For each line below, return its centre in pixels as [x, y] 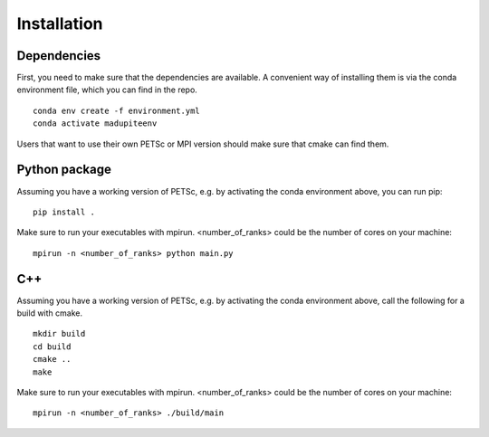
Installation [60, 24]
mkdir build [59, 334]
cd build [52, 347]
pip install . [64, 212]
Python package [64, 170]
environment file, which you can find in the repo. [107, 90]
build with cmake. [50, 313]
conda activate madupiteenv [95, 123]
